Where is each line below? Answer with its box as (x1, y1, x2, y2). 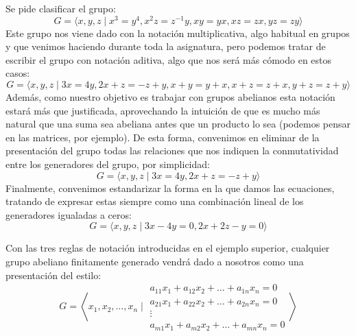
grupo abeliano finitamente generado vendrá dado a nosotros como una (5, 254, 304, 268)
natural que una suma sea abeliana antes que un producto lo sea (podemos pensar (5, 117, 351, 131)
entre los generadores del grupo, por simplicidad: (5, 157, 210, 171)
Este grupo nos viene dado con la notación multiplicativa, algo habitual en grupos (5, 25, 350, 40)
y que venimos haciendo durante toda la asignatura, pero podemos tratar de (5, 39, 326, 53)
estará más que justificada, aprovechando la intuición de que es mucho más (5, 103, 320, 117)
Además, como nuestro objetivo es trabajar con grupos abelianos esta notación (5, 90, 335, 104)
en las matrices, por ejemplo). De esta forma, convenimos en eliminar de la (5, 130, 320, 144)
